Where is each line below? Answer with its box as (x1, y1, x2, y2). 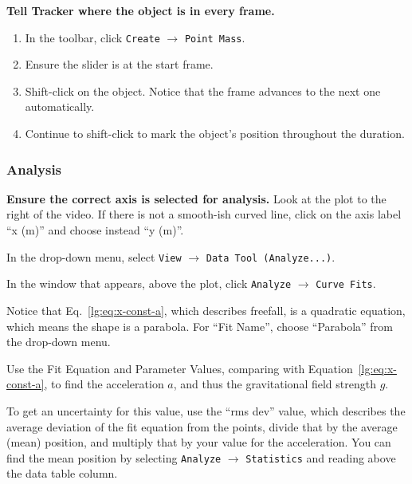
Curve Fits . (316, 275, 376, 292)
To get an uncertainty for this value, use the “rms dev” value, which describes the (6, 402, 406, 419)
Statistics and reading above (245, 449, 396, 466)
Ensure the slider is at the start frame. (25, 56, 214, 73)
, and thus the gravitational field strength (173, 376, 376, 392)
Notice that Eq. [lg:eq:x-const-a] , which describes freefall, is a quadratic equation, (6, 301, 406, 318)
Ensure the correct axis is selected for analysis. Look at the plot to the (6, 190, 386, 207)
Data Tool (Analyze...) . (206, 248, 335, 265)
